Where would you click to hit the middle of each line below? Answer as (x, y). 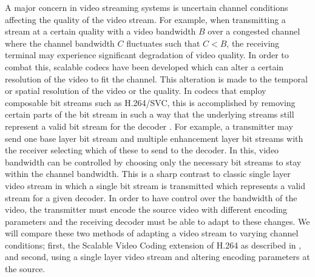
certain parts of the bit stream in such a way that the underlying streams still (150, 114)
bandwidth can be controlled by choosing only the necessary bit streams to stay (153, 162)
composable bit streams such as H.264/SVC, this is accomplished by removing (150, 102)
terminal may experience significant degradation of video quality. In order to (147, 55)
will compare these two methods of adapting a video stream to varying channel (152, 233)
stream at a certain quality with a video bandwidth (100, 31)
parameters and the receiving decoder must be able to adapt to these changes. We (157, 221)
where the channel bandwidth (60, 43)
